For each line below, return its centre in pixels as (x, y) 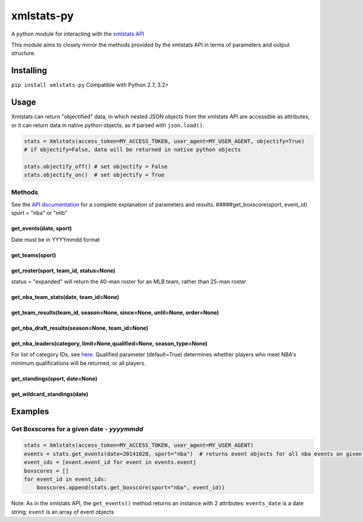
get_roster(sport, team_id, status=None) (63, 270)
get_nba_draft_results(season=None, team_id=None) (80, 328)
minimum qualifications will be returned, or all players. (79, 363)
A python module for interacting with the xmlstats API (78, 34)
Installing (29, 70)
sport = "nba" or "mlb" (39, 213)
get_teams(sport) (34, 255)
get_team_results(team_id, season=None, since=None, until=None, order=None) (115, 312)
